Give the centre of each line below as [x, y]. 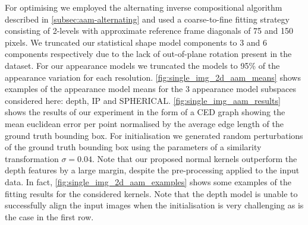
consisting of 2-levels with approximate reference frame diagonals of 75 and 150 [149, 31]
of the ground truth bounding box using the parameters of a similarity [133, 147]
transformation [32, 158]
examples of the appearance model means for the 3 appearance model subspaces [151, 89]
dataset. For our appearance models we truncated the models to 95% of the [142, 65]
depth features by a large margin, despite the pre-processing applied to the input [152, 170]
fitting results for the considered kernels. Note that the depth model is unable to [151, 193]
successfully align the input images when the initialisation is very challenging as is [154, 205]
